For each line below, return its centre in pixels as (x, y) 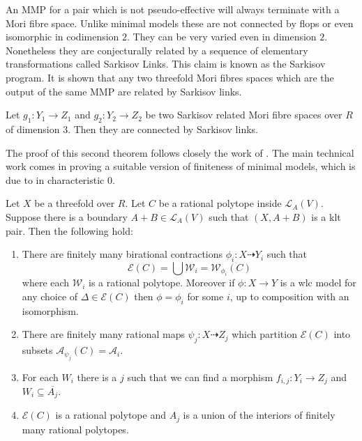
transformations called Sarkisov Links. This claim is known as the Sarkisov (166, 64)
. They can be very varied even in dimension (222, 37)
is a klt (326, 216)
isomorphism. (50, 310)
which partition (264, 334)
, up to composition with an (289, 296)
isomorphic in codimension (62, 37)
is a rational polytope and (111, 415)
